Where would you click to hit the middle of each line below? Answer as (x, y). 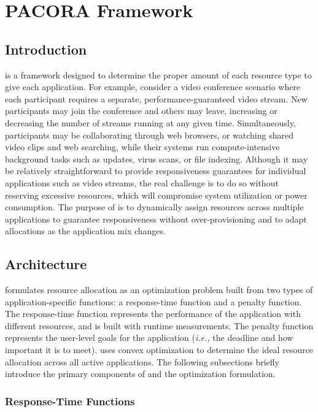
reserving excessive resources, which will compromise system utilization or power (156, 195)
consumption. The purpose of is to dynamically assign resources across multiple (154, 207)
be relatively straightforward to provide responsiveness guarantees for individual (156, 171)
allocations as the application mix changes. (85, 231)
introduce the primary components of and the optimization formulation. (140, 374)
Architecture (46, 264)
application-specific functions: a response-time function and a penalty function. (153, 301)
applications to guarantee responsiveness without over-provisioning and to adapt (156, 219)
